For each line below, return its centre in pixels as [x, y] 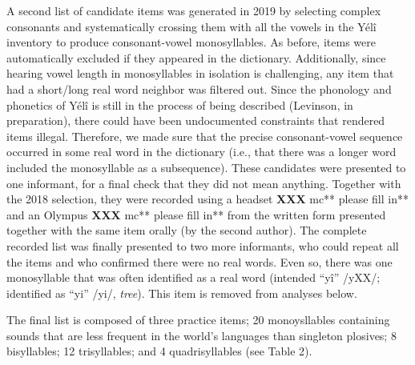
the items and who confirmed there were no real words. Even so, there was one [199, 261]
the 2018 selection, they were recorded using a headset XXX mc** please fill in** [207, 199]
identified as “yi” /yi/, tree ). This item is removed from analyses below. [182, 293]
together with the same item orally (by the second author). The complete [187, 230]
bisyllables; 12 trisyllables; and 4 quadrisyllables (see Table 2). [159, 351]
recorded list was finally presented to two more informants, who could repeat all [203, 245]
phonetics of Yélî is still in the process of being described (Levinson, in [180, 104]
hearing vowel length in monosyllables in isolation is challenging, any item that [200, 73]
